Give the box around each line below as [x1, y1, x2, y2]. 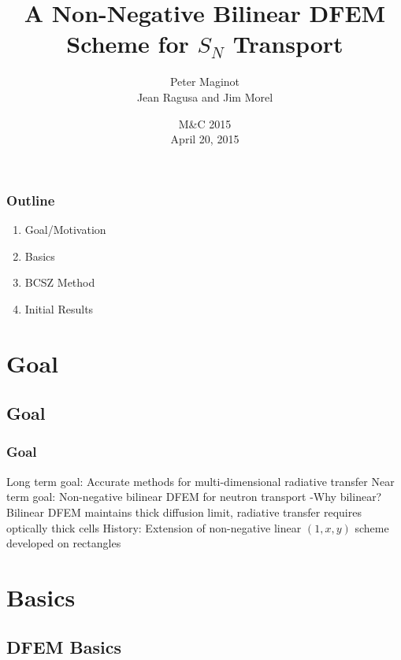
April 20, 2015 [170, 131, 239, 147]
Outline [6, 190, 55, 209]
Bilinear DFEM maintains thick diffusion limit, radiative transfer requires [6, 503, 362, 520]
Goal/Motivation [24, 221, 106, 237]
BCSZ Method [24, 274, 95, 291]
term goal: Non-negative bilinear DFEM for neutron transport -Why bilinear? [6, 488, 382, 505]
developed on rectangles [6, 535, 121, 551]
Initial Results [24, 300, 94, 317]
